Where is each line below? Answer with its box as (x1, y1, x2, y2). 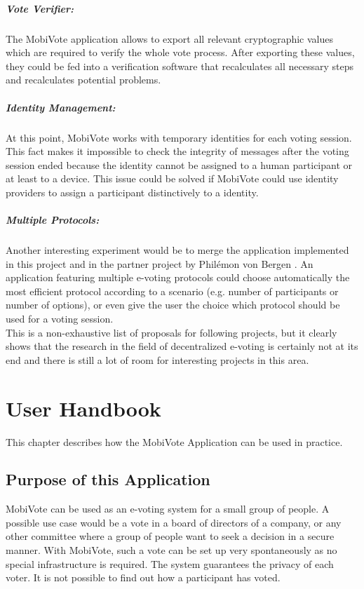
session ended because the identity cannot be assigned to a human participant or (6, 157, 353, 172)
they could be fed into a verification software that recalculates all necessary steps (6, 58, 354, 73)
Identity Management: (6, 100, 116, 114)
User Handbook (6, 393, 161, 422)
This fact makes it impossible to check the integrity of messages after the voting (6, 144, 349, 158)
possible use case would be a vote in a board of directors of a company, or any (6, 515, 342, 529)
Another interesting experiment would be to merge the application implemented (6, 243, 349, 257)
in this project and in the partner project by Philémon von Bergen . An (6, 256, 314, 271)
